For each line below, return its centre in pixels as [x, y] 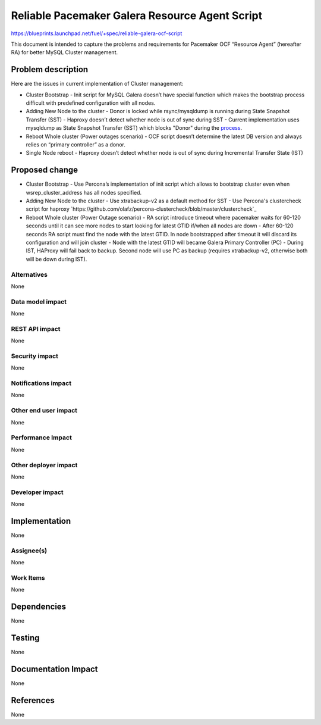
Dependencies [39, 607]
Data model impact [39, 302]
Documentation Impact [54, 669]
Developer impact [37, 492]
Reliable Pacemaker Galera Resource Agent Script [137, 15]
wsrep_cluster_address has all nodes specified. [84, 192]
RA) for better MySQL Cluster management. [64, 52]
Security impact [35, 356]
